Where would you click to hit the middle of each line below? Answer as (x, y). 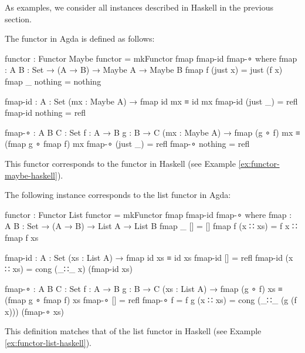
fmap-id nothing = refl (45, 112)
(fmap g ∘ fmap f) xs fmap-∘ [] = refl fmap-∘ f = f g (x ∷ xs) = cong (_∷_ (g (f (151, 300)
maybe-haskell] (31, 175)
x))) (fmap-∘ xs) (35, 311)
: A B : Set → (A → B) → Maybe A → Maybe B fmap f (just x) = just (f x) (144, 70)
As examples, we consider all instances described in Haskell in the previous (139, 7)
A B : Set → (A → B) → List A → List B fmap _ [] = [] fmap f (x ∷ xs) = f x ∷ (151, 226)
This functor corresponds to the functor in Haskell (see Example (120, 163)
